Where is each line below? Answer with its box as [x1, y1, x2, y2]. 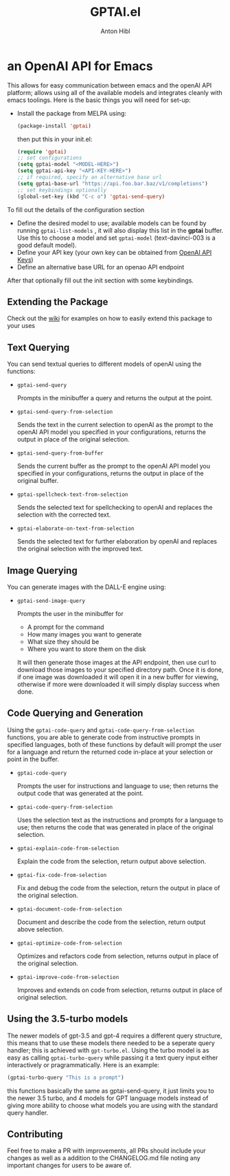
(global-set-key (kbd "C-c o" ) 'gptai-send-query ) [16, 193, 165, 200]
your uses [7, 322, 36, 330]
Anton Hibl [100, 27, 130, 35]
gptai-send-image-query [16, 597, 86, 604]
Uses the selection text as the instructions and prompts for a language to [16, 816, 223, 824]
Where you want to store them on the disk [27, 645, 146, 653]
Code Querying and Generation [7, 708, 143, 719]
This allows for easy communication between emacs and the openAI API [7, 81, 212, 90]
